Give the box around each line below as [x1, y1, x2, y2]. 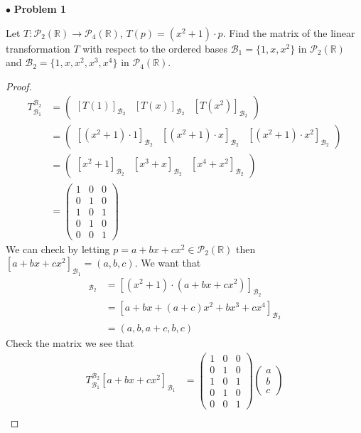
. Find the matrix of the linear [222, 25, 355, 40]
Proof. [6, 78, 32, 93]
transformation [6, 41, 70, 55]
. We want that [134, 255, 201, 270]
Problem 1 [14, 1, 66, 16]
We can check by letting [6, 241, 110, 256]
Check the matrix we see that [6, 336, 134, 351]
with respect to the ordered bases [82, 41, 228, 55]
